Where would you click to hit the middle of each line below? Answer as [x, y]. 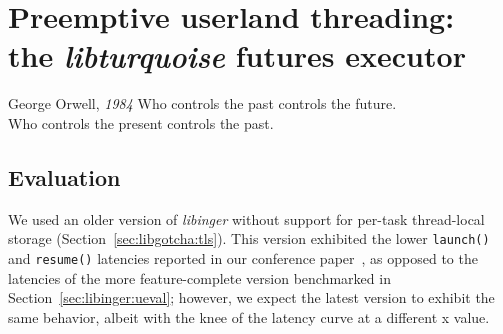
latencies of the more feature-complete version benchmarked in [199, 277]
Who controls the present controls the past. [141, 122]
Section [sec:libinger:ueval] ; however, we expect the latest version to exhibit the [251, 297]
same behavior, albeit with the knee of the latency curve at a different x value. [249, 316]
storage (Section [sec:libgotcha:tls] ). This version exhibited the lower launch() [249, 238]
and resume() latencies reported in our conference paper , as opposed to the [243, 257]
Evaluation [64, 176]
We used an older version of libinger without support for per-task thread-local [246, 218]
